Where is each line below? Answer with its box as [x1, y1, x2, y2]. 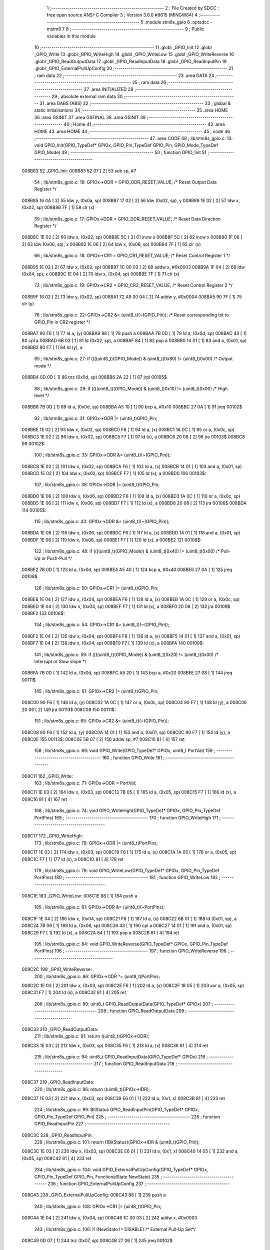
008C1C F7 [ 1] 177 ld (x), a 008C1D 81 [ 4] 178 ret [21, 856, 124, 862]
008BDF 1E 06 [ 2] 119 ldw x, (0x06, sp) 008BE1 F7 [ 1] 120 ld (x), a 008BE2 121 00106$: [21, 536, 202, 542]
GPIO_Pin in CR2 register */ [34, 319, 90, 325]
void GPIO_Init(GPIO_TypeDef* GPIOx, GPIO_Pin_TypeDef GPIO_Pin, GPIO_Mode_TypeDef [34, 142, 218, 148]
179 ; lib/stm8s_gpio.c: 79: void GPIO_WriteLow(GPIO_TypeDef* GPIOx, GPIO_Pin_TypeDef [34, 867, 219, 873]
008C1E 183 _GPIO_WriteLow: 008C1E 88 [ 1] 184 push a [21, 893, 137, 899]
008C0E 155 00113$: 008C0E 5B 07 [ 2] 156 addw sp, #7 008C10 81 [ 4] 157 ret [21, 736, 185, 742]
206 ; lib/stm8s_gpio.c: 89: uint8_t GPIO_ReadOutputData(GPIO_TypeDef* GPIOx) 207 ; [34, 1000, 213, 1007]
